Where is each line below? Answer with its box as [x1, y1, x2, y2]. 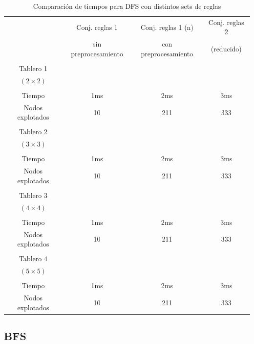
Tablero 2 [19, 126, 47, 137]
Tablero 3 [19, 190, 47, 200]
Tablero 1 [19, 63, 47, 73]
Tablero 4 [19, 253, 47, 264]
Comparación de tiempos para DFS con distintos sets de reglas [33, 1, 221, 11]
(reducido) [211, 44, 242, 54]
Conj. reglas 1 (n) [140, 22, 193, 32]
